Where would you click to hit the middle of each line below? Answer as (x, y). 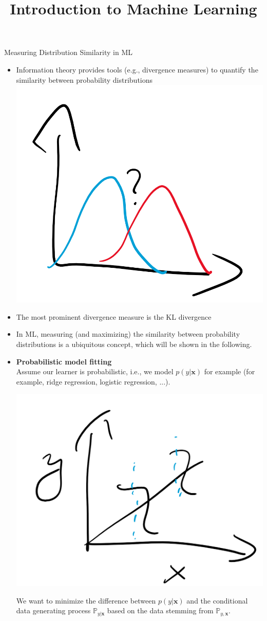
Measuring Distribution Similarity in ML (68, 52)
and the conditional (217, 600)
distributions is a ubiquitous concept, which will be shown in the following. (134, 344)
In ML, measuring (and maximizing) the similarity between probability (128, 334)
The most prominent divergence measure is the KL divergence (114, 316)
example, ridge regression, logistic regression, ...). (93, 381)
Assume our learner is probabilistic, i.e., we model (95, 371)
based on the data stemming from (160, 610)
